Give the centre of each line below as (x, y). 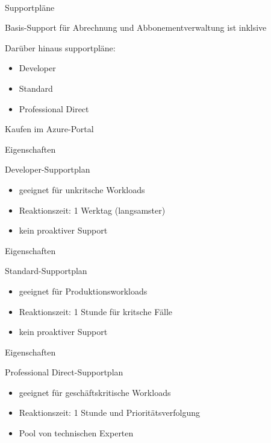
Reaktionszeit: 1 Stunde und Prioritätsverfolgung (109, 413)
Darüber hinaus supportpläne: (60, 47)
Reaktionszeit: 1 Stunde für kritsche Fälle (96, 311)
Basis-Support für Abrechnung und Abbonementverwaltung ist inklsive (136, 27)
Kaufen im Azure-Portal (49, 129)
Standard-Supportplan (46, 271)
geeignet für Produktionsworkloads (83, 291)
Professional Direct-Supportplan (64, 372)
